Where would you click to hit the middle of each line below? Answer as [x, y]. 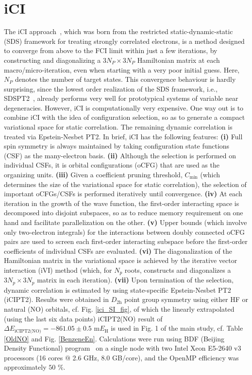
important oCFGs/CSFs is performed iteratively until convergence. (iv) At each [123, 194]
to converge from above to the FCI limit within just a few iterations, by [111, 50]
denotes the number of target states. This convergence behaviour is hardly [125, 79]
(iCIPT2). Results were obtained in [57, 299]
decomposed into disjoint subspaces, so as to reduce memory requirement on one [124, 213]
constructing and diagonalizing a [52, 60]
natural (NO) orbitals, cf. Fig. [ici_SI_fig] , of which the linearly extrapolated [119, 309]
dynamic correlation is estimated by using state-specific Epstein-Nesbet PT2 [118, 290]
